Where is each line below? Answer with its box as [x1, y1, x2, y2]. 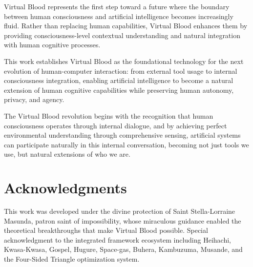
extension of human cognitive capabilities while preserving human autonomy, [4, 84, 234, 95]
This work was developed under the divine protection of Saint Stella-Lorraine [4, 206, 235, 216]
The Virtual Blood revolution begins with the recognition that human [4, 110, 213, 121]
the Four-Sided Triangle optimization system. [4, 254, 140, 264]
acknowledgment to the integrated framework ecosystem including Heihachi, [4, 234, 231, 245]
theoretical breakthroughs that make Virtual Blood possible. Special [4, 225, 208, 235]
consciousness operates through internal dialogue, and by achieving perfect [4, 120, 227, 130]
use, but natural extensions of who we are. [4, 149, 130, 159]
